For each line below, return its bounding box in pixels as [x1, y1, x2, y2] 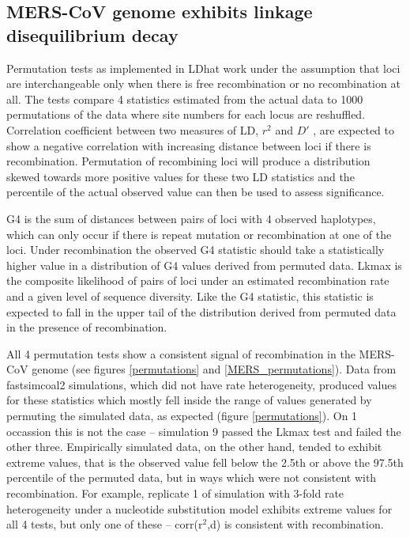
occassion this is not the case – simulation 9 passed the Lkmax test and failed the [6, 422, 401, 439]
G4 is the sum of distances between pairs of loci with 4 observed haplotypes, [6, 210, 376, 226]
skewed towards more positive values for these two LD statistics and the [6, 168, 355, 184]
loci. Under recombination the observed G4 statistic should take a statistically [6, 241, 385, 258]
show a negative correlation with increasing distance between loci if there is [6, 137, 371, 153]
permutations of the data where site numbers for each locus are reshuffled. [6, 106, 366, 123]
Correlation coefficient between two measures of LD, [6, 121, 259, 138]
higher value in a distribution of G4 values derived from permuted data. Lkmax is [6, 256, 402, 273]
